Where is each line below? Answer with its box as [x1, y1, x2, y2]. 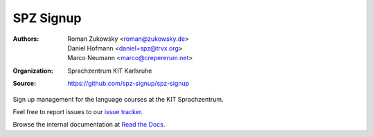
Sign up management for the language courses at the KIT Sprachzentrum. [12, 95, 224, 103]
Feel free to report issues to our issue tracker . [12, 107, 143, 116]
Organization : [12, 66, 53, 75]
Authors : [12, 35, 39, 43]
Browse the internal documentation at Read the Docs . [12, 120, 166, 129]
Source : [12, 80, 37, 88]
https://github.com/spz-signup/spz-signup [67, 80, 190, 88]
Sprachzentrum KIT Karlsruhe [67, 66, 152, 75]
